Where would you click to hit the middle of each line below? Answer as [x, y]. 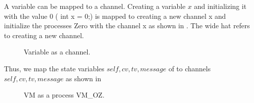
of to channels [190, 68]
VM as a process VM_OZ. [64, 95]
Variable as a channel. [57, 52]
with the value [26, 16]
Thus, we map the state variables [54, 68]
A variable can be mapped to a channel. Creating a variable [95, 6]
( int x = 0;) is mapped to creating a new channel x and [141, 16]
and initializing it [220, 6]
